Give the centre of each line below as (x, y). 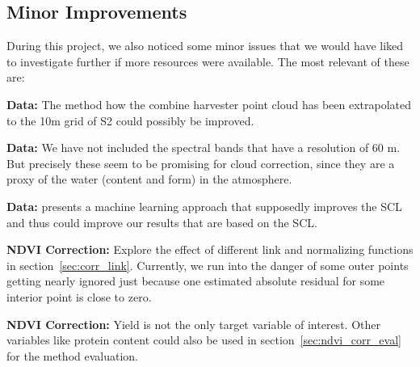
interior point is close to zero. (79, 296)
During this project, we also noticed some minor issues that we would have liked (205, 46)
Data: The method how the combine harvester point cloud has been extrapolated (209, 104)
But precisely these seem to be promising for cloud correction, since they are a (201, 163)
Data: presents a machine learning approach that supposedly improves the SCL (204, 206)
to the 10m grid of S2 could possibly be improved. (130, 120)
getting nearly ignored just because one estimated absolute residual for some (196, 281)
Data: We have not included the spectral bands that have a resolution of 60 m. (204, 148)
